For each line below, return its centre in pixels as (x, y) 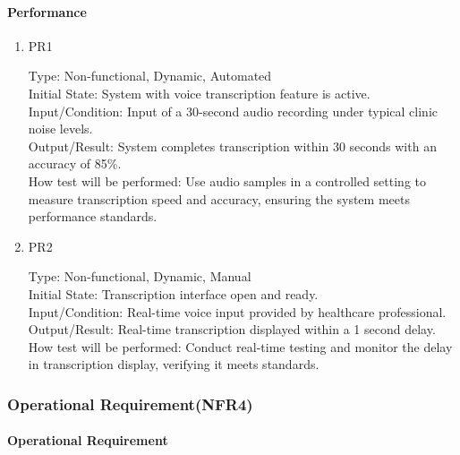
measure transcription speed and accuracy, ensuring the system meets (219, 198)
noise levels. (60, 129)
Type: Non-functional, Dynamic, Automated (150, 76)
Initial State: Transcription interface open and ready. (173, 293)
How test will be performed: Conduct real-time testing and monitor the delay (240, 346)
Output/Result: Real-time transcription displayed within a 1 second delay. (232, 329)
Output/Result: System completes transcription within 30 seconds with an (232, 146)
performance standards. (93, 216)
